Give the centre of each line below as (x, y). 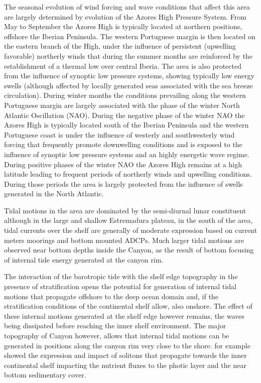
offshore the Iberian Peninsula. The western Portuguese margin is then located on (130, 36)
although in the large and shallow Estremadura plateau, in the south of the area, (128, 220)
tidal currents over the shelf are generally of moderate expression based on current (130, 230)
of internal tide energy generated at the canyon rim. (84, 259)
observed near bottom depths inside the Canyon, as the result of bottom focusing (129, 250)
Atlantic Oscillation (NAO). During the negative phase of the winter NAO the (124, 115)
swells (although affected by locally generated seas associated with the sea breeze (128, 85)
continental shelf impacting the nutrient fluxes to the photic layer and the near (125, 365)
